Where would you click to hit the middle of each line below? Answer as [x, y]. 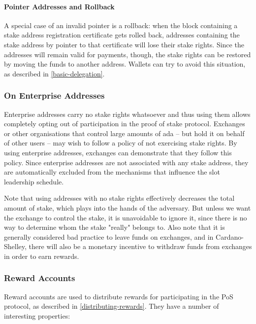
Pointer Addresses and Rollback [59, 6]
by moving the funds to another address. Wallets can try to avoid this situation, [125, 64]
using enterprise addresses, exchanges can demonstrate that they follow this [118, 152]
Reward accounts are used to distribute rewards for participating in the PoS [119, 296]
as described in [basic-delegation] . [54, 73]
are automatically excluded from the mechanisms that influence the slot [112, 172]
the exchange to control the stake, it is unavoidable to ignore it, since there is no [126, 217]
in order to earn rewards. [42, 256]
